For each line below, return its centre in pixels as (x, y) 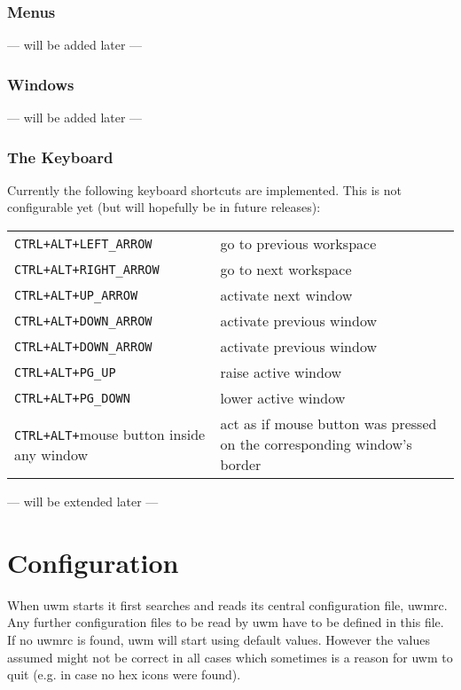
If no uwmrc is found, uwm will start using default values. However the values (219, 639)
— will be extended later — (83, 502)
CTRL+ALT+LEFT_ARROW (83, 243)
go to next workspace (286, 270)
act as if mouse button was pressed (328, 424)
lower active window (283, 398)
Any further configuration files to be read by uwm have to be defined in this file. (226, 622)
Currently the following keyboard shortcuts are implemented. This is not (205, 189)
